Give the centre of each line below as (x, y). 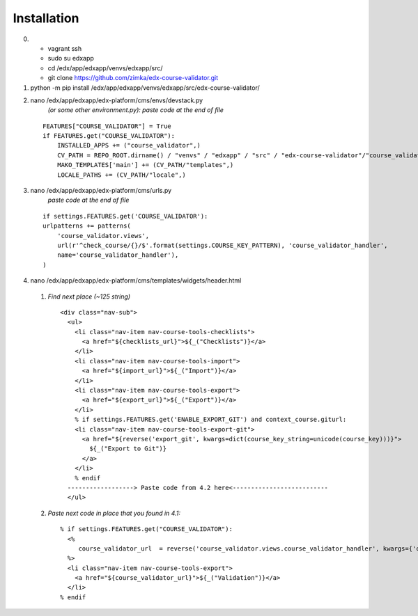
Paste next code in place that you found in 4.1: (114, 513)
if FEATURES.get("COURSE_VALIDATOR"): (109, 136)
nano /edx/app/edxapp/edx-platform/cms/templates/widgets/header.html (136, 281)
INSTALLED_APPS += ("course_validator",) (129, 145)
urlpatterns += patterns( (87, 226)
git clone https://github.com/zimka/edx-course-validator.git (133, 78)
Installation (46, 18)
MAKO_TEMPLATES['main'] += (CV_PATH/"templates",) (145, 165)
